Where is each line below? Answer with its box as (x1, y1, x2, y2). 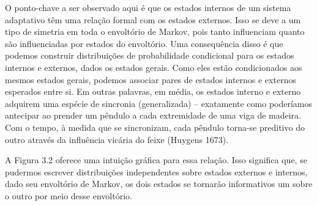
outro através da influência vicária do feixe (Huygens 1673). (5, 133, 229, 145)
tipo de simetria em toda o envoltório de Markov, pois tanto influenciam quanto (5, 25, 305, 38)
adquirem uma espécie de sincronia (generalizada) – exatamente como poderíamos (5, 97, 313, 109)
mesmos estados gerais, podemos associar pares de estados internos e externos (5, 73, 296, 86)
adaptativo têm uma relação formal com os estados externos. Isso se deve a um (5, 13, 301, 26)
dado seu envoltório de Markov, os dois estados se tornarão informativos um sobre (5, 177, 313, 190)
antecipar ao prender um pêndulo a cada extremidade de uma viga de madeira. (5, 109, 301, 122)
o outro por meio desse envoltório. (5, 189, 132, 202)
